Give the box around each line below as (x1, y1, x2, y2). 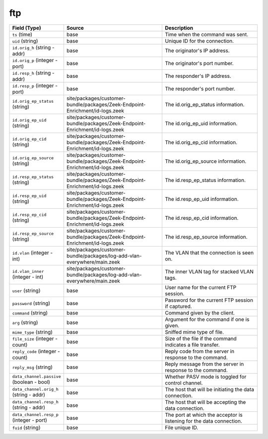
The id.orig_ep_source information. (165, 158, 247, 165)
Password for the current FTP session (165, 297, 253, 304)
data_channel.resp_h (12, 399, 59, 405)
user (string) (12, 287, 41, 294)
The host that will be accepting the (165, 398, 246, 405)
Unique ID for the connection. (165, 37, 234, 44)
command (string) (12, 309, 48, 316)
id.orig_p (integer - (12, 57, 58, 63)
